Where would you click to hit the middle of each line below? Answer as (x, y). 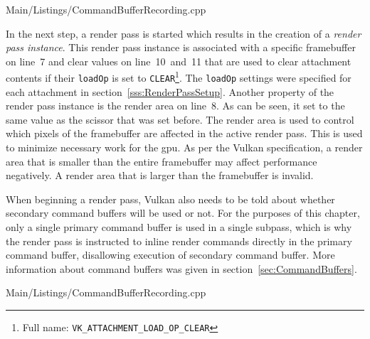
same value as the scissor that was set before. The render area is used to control (180, 119)
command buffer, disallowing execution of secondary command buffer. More (170, 255)
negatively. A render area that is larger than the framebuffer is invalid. (160, 175)
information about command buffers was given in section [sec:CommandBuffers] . (181, 268)
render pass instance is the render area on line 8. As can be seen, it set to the (175, 106)
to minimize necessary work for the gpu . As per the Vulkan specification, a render (184, 147)
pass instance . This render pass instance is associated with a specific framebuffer (181, 47)
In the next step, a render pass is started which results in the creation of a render (184, 33)
